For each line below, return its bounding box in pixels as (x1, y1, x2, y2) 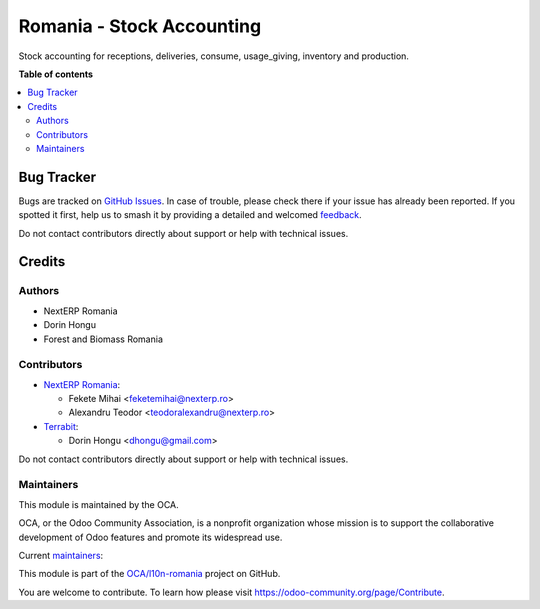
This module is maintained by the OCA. (18, 498, 179, 510)
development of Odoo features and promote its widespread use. (18, 531, 283, 543)
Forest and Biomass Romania (43, 333, 164, 345)
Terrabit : (43, 420, 79, 432)
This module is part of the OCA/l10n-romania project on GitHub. (18, 568, 281, 580)
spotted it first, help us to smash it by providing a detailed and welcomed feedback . (18, 209, 362, 221)
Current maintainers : (18, 549, 104, 561)
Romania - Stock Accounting (18, 15, 262, 37)
